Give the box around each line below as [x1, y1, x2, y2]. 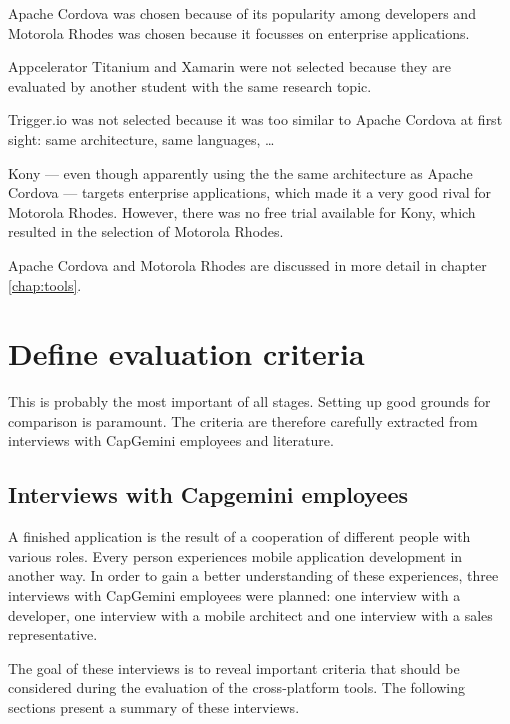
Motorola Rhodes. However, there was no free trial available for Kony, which [8, 201, 476, 222]
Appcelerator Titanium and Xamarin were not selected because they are [8, 56, 451, 77]
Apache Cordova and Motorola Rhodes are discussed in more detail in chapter [8, 254, 487, 275]
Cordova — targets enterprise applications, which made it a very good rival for [8, 182, 492, 203]
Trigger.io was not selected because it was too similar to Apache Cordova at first [8, 109, 503, 130]
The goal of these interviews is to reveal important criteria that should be [8, 657, 460, 678]
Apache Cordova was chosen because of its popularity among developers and [8, 3, 476, 23]
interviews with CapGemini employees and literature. [8, 430, 334, 451]
